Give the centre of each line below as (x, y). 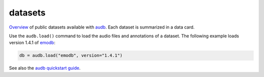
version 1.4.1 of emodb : (32, 43)
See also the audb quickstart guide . (45, 68)
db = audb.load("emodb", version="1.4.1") (71, 55)
